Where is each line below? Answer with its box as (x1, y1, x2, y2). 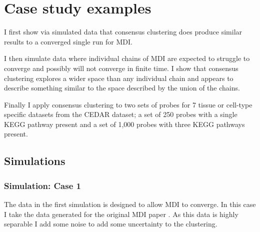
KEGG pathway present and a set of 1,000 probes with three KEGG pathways (4, 118, 245, 129)
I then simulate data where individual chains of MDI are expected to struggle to (4, 53, 250, 63)
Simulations (4, 153, 65, 168)
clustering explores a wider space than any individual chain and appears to (4, 72, 233, 83)
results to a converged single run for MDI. (4, 36, 132, 46)
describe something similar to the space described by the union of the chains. (4, 82, 240, 93)
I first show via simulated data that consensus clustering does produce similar (4, 26, 242, 37)
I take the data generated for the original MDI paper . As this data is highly (4, 208, 238, 219)
